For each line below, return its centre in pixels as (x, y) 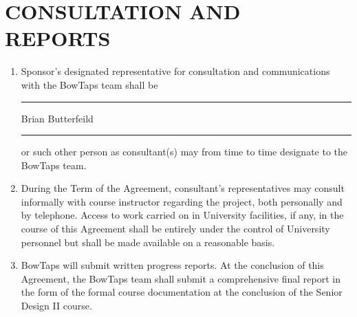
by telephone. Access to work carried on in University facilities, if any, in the (182, 215)
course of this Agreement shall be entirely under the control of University (175, 229)
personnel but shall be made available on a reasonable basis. (148, 242)
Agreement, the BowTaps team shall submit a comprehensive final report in (181, 278)
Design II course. (56, 306)
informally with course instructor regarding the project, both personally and (182, 201)
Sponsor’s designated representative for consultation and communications (175, 71)
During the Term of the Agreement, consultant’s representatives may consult (183, 188)
